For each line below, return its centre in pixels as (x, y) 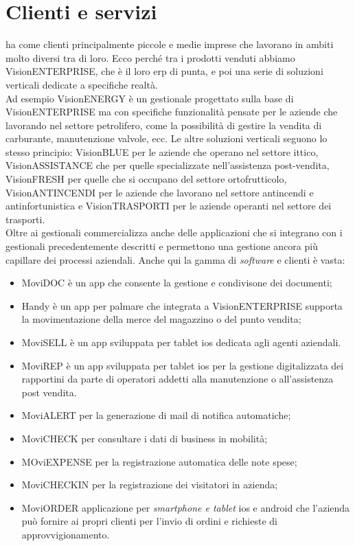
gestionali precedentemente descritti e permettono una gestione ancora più (162, 246)
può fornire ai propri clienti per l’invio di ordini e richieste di (149, 521)
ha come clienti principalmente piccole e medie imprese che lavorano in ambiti (170, 44)
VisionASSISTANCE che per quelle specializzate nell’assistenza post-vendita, (168, 165)
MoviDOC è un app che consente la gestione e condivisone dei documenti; (177, 283)
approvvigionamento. (66, 534)
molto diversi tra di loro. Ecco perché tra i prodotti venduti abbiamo (150, 57)
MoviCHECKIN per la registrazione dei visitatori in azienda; (150, 485)
